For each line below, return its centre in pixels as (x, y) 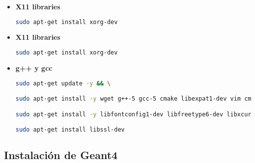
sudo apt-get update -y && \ (63, 83)
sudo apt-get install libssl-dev (70, 130)
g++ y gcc (34, 68)
